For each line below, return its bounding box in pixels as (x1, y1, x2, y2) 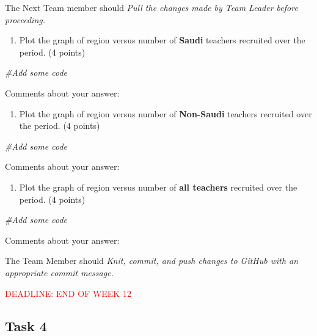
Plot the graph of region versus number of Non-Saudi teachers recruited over (19, 107, 312, 120)
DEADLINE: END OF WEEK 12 (5, 287, 131, 299)
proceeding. (5, 13, 46, 26)
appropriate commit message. (5, 266, 114, 279)
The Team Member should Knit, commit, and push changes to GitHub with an (5, 254, 299, 267)
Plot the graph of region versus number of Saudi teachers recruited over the (19, 34, 305, 46)
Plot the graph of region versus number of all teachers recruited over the (19, 180, 297, 193)
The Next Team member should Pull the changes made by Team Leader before (5, 1, 298, 13)
